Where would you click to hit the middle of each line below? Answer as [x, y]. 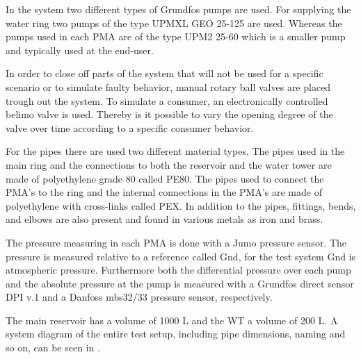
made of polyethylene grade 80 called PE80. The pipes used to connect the [165, 178]
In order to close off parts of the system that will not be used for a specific [165, 73]
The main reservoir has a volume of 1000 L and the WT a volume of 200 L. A [172, 320]
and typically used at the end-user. [80, 50]
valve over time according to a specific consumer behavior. [130, 127]
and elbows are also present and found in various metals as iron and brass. [165, 219]
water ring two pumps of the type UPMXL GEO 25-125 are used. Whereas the [174, 23]
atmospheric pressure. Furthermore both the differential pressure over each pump [178, 270]
